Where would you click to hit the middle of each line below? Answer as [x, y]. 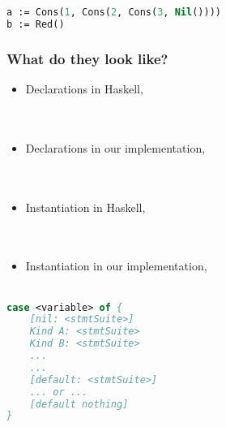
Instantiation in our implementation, [116, 266]
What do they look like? [87, 58]
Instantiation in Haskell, [85, 207]
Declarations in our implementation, [115, 147]
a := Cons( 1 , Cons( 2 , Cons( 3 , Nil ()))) [114, 12]
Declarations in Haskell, [84, 88]
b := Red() [36, 24]
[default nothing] [79, 404]
